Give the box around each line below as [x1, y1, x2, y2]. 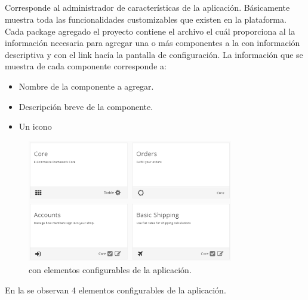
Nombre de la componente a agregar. [19, 79, 154, 92]
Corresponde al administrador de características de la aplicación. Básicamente [5, 1, 290, 14]
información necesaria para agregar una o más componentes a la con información [5, 36, 300, 49]
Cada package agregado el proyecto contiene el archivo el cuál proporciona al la [5, 25, 295, 37]
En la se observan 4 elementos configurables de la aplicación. [5, 283, 226, 296]
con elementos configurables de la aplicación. [29, 264, 192, 276]
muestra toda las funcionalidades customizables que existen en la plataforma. [5, 13, 287, 25]
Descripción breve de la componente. [19, 100, 153, 112]
